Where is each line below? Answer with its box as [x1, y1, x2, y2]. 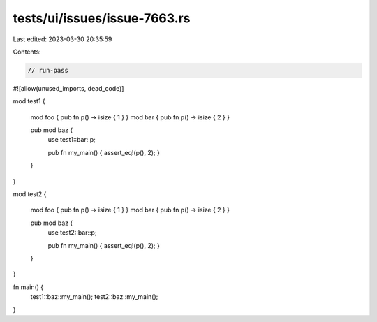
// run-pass [27, 66, 69, 74]
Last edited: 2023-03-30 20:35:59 [13, 35, 112, 43]
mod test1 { [13, 97, 45, 105]
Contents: [13, 47, 41, 56]
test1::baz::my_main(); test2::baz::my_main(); [30, 293, 158, 301]
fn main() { [13, 283, 44, 291]
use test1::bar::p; [47, 136, 96, 144]
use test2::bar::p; [47, 228, 97, 237]
